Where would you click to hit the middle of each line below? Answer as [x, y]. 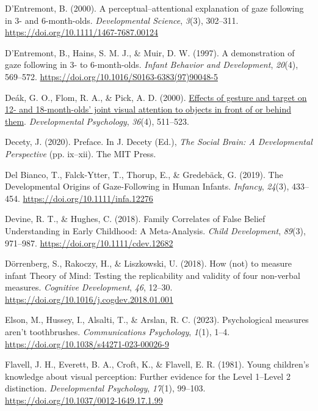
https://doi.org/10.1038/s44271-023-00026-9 [87, 343]
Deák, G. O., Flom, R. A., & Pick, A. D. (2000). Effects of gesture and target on [156, 97]
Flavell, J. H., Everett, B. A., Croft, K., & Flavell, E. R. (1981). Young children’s [157, 364]
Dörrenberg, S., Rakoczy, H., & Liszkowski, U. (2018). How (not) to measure [148, 263]
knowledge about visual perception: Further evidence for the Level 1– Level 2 [148, 376]
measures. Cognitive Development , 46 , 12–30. [89, 287]
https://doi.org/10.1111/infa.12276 [88, 198]
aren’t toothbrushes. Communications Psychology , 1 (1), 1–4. [117, 332]
